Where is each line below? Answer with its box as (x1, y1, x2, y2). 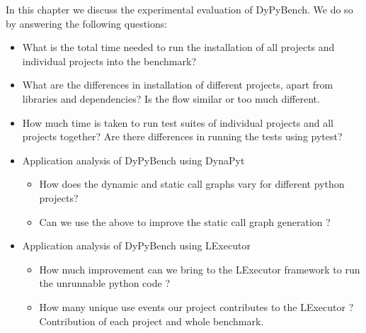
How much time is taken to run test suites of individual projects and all (22, 115, 333, 130)
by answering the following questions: (6, 16, 168, 30)
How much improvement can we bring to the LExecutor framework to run (39, 261, 360, 276)
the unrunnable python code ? (39, 276, 171, 290)
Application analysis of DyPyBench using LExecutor (22, 238, 251, 253)
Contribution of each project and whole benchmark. (39, 313, 264, 328)
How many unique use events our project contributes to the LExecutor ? (39, 299, 354, 314)
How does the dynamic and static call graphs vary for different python (39, 176, 345, 191)
